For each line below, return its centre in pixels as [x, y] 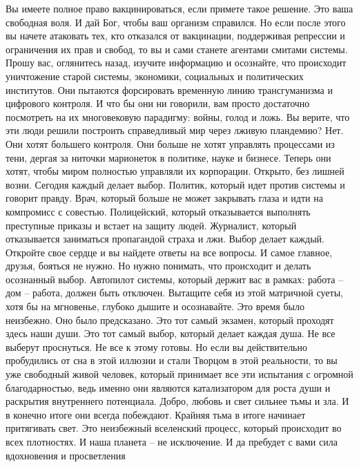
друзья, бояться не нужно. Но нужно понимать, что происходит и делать [158, 266]
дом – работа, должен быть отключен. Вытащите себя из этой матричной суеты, [175, 293]
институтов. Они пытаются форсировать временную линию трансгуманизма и [169, 89]
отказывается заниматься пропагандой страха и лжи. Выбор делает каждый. [165, 239]
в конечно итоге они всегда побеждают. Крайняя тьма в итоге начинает [156, 414]
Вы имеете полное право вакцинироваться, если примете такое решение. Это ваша [179, 8]
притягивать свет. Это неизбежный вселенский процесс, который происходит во [174, 428]
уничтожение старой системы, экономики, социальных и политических [155, 76]
